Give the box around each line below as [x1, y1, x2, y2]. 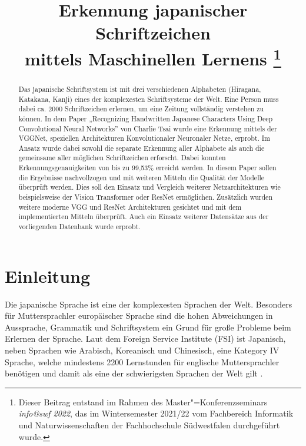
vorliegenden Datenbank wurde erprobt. [18, 222, 141, 232]
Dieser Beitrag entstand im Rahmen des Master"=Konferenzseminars [18, 395, 268, 408]
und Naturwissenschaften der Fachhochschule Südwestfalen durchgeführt [18, 419, 280, 431]
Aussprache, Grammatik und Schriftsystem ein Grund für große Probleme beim [5, 321, 291, 333]
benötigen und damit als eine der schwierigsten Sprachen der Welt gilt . [5, 367, 263, 379]
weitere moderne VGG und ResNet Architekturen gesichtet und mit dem [18, 201, 242, 212]
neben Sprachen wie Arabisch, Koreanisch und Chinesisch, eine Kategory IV [5, 344, 280, 356]
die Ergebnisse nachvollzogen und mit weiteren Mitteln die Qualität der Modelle [18, 172, 265, 182]
